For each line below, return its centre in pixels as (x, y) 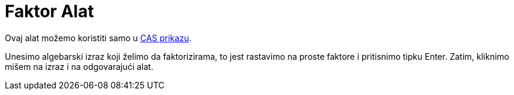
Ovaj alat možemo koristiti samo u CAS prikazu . (98, 38)
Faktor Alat (49, 11)
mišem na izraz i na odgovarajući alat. (79, 66)
